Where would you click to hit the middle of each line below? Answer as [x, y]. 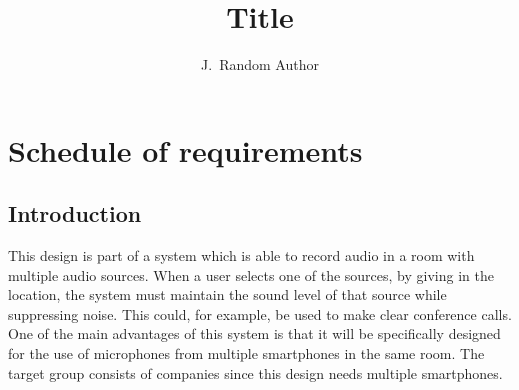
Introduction [75, 213]
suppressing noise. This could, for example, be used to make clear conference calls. [260, 313]
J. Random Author [260, 64]
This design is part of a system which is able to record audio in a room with [241, 255]
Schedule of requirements [185, 149]
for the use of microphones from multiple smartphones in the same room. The [246, 353]
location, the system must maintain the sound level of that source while [227, 294]
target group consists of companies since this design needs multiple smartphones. [255, 372]
